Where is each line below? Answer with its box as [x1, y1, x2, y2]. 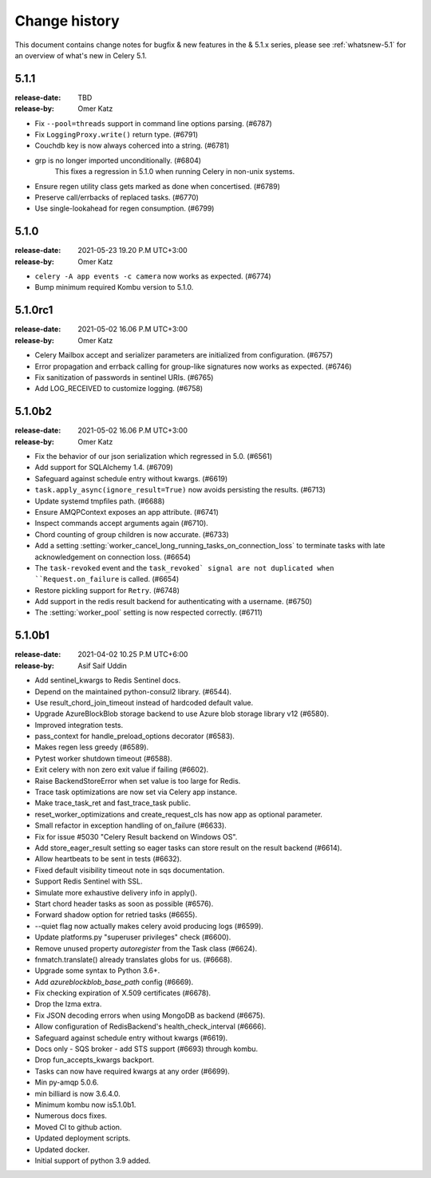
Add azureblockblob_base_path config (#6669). [34, 977, 194, 986]
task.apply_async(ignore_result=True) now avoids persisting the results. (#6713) [34, 485, 326, 495]
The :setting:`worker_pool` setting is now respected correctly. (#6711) [34, 607, 263, 618]
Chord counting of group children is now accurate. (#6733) [34, 529, 229, 539]
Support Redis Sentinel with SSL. [34, 876, 143, 886]
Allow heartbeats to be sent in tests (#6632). [34, 854, 182, 864]
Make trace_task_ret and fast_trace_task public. [34, 798, 192, 808]
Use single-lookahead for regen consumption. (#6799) [34, 204, 215, 213]
